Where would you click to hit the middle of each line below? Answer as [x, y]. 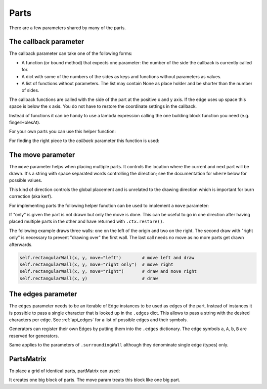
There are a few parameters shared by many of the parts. [67, 28]
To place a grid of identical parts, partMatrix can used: [65, 371]
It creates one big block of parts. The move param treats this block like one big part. [95, 380]
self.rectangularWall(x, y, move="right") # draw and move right [108, 271]
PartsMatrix [28, 359]
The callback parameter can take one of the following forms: [71, 53]
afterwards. [21, 244]
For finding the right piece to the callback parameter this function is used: [84, 141]
